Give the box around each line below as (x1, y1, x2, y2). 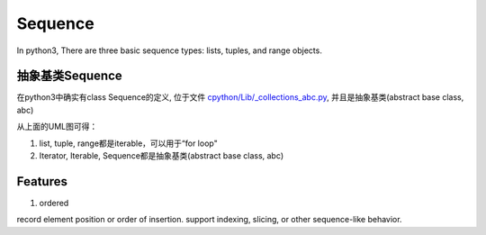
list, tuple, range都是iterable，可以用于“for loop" (39, 138, 218, 149)
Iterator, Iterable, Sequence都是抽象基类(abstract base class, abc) (39, 150, 284, 161)
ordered (39, 197, 69, 208)
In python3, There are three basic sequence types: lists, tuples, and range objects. (16, 45, 323, 56)
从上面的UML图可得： (16, 122, 98, 132)
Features (16, 174, 67, 189)
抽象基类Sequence (16, 68, 123, 84)
